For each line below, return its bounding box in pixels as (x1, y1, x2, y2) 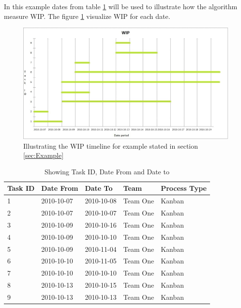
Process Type (161, 183, 207, 193)
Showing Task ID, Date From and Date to (44, 166, 169, 176)
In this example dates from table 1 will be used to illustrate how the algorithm (4, 1, 238, 11)
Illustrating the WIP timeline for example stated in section (23, 140, 198, 151)
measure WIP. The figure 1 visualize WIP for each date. (4, 11, 170, 21)
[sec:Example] (23, 150, 64, 160)
